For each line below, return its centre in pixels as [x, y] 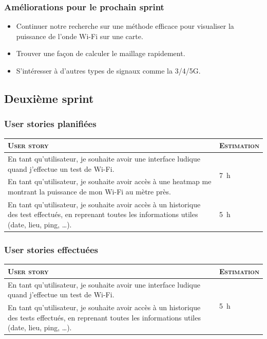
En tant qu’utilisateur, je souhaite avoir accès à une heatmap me [110, 181]
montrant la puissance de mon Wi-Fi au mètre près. [89, 191]
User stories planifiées [50, 124]
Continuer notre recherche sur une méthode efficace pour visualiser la [125, 26]
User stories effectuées [51, 250]
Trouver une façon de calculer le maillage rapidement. [101, 53]
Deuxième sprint [49, 98]
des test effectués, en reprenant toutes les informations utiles [103, 214]
